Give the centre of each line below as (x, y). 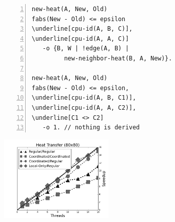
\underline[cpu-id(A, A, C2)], (84, 107)
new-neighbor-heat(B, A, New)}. (118, 58)
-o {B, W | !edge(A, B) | (86, 49)
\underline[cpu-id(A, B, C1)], (84, 98)
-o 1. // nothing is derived (91, 128)
